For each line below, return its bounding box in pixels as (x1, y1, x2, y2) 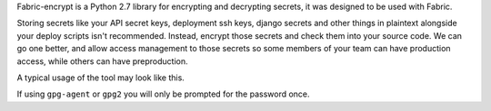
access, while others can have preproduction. (16, 55, 188, 67)
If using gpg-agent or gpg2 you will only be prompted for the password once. (16, 88, 310, 99)
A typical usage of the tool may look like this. (16, 72, 185, 83)
